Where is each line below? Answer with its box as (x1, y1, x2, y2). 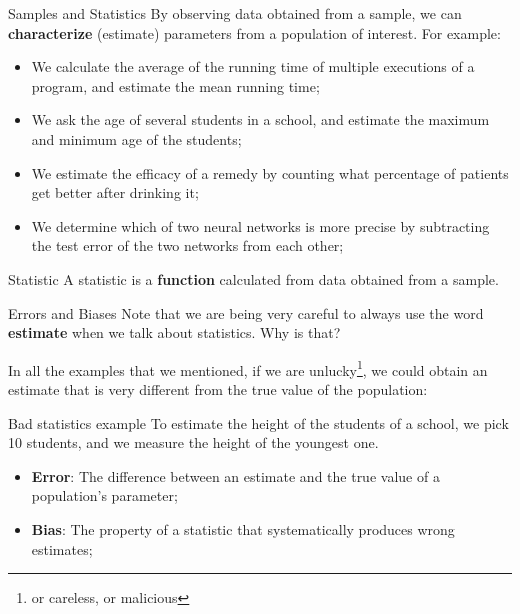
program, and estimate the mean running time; (31, 75, 320, 96)
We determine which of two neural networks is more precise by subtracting (31, 215, 490, 236)
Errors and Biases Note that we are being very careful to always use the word (8, 302, 484, 323)
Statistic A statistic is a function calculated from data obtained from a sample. (8, 268, 499, 289)
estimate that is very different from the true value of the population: (8, 378, 428, 399)
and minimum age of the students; (31, 128, 242, 149)
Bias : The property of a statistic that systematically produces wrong (31, 518, 455, 539)
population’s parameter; (31, 485, 178, 506)
